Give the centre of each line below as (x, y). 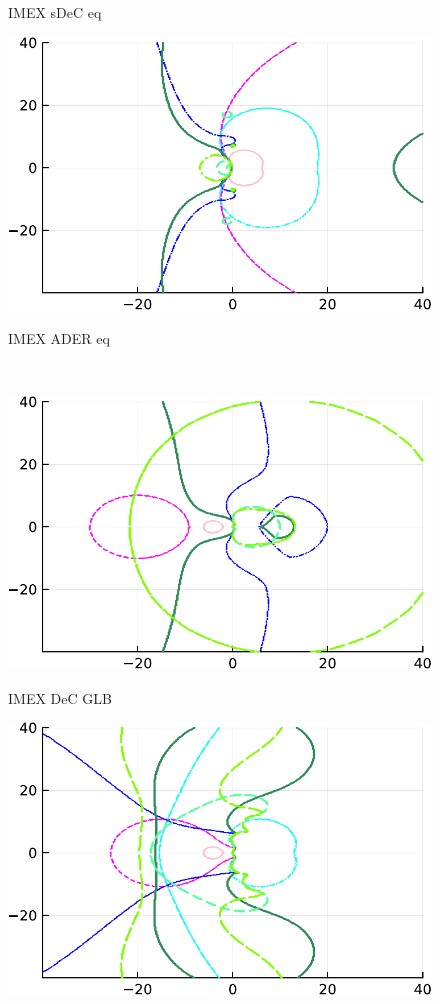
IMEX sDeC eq (55, 12)
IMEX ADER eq (59, 338)
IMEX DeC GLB (60, 697)
